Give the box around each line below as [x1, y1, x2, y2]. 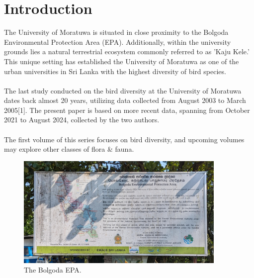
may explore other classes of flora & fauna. [4, 144, 134, 154]
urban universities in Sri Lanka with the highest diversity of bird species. [4, 66, 226, 76]
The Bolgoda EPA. [24, 265, 82, 275]
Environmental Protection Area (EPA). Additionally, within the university [4, 36, 231, 47]
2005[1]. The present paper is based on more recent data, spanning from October [4, 104, 250, 115]
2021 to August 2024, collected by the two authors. [4, 114, 160, 125]
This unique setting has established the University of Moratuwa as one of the [4, 56, 239, 66]
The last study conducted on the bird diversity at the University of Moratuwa [4, 85, 242, 95]
